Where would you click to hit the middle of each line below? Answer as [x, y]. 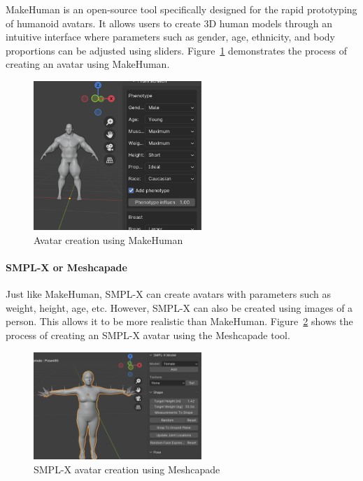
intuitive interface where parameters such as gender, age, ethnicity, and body [170, 37]
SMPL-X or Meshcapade [66, 267]
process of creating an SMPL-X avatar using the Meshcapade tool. [148, 335]
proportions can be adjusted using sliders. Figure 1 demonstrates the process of [177, 50]
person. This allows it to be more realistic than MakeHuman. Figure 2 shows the [179, 321]
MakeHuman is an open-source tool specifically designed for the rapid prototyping [181, 9]
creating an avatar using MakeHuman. [88, 64]
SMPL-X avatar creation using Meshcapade [127, 469]
